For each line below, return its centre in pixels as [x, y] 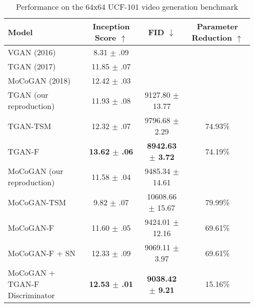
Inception [111, 26]
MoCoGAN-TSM [37, 202]
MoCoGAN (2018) [39, 80]
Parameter [217, 26]
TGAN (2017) [32, 66]
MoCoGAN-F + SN [42, 253]
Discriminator [31, 295]
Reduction [212, 37]
